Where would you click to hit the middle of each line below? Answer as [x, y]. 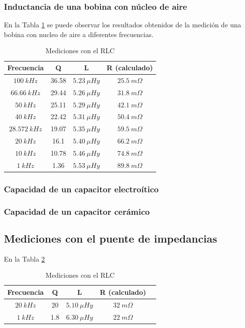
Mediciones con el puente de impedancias [111, 238]
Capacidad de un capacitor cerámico [77, 211]
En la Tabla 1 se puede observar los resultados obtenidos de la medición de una [123, 25]
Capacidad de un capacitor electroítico [81, 189]
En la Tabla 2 [24, 258]
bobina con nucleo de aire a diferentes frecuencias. [79, 34]
